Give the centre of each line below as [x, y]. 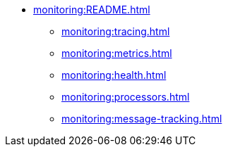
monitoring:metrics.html [117, 53]
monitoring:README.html [92, 9]
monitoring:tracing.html [116, 31]
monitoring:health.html [114, 75]
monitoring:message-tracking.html [142, 119]
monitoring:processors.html [126, 97]
